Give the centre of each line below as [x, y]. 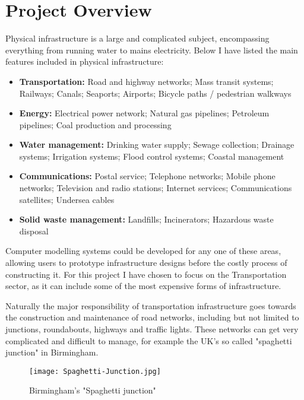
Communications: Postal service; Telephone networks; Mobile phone [147, 176]
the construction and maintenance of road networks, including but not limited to [152, 317]
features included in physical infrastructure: [85, 61]
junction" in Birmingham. [52, 352]
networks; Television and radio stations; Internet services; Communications [156, 188]
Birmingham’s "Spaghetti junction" [93, 390]
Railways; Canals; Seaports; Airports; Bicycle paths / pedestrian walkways [155, 93]
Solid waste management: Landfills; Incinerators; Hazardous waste [146, 219]
